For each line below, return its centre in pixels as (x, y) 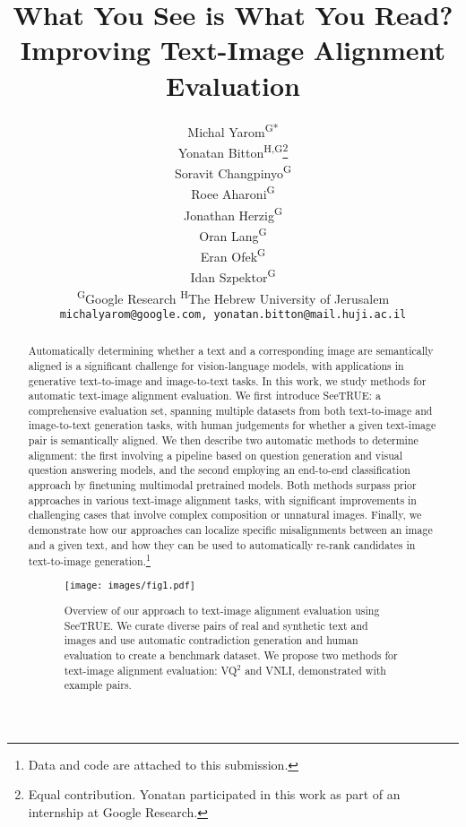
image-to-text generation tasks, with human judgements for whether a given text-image (232, 425)
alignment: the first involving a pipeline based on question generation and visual (216, 455)
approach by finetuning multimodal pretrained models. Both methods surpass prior (222, 485)
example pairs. (98, 685)
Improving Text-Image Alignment (233, 50)
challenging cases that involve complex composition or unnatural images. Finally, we (225, 515)
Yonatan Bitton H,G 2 (233, 151)
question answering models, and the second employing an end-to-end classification (219, 470)
